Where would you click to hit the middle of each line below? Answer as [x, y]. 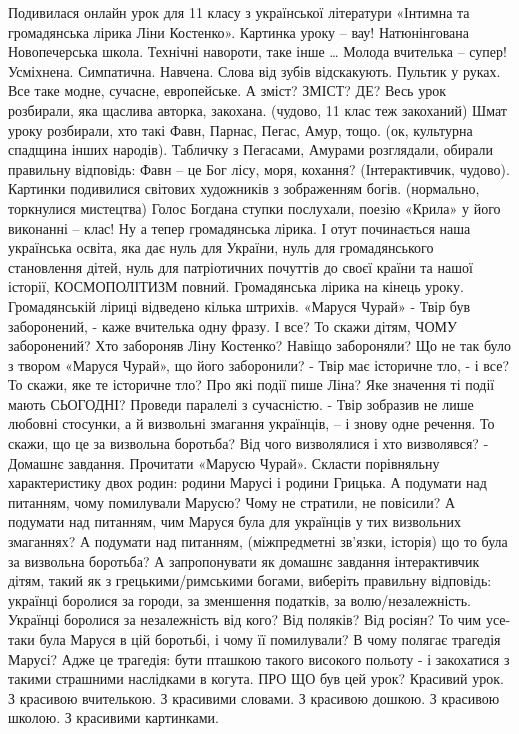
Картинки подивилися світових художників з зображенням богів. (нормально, [244, 188]
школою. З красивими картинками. [113, 717]
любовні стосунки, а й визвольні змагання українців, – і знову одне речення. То [251, 423]
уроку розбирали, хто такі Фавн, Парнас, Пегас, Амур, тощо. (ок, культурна [240, 129]
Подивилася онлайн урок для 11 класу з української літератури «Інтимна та [239, 12]
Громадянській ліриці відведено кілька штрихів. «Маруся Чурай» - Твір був [239, 305]
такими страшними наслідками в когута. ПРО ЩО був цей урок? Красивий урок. [256, 678]
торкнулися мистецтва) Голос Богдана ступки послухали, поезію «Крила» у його [254, 207]
